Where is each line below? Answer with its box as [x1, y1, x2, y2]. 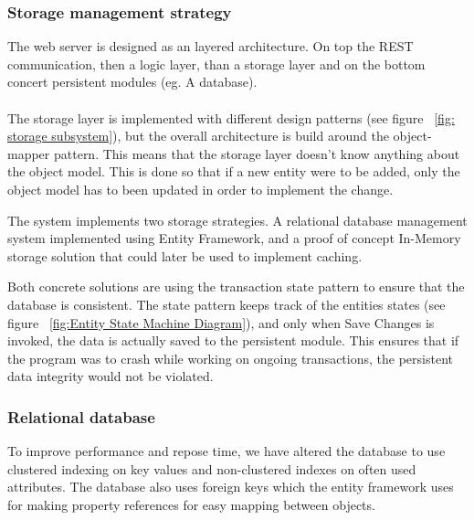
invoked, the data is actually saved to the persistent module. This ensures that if [7, 331, 459, 350]
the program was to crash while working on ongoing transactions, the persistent [7, 348, 453, 367]
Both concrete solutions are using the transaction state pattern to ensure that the [7, 277, 465, 296]
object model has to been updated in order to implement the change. [7, 179, 394, 198]
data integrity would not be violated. [7, 366, 214, 386]
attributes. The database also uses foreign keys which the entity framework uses [7, 477, 454, 496]
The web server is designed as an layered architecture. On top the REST [7, 37, 414, 56]
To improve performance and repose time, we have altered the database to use [7, 441, 446, 461]
